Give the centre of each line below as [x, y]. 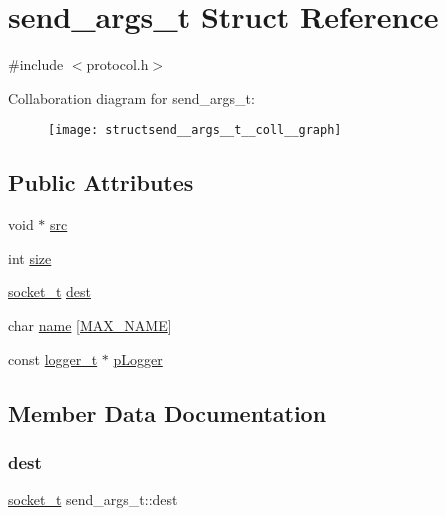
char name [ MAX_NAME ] [90, 324]
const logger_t [53, 358]
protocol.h [117, 64]
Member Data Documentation [167, 412]
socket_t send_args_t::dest [93, 499]
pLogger [138, 358]
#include [36, 64]
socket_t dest [49, 291]
